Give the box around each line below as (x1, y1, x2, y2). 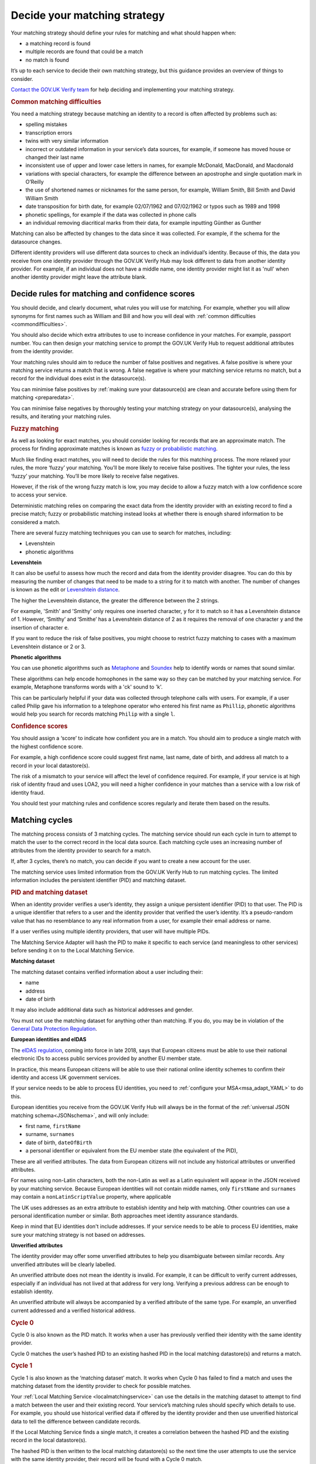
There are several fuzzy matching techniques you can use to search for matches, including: (11, 529, 232, 536)
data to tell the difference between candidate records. (11, 1418, 141, 1425)
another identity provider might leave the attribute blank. (11, 273, 147, 281)
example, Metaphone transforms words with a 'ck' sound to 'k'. (11, 683, 163, 690)
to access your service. (11, 491, 67, 498)
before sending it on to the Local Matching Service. (11, 946, 135, 954)
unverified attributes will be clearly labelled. (11, 1261, 116, 1268)
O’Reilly (25, 179, 44, 186)
